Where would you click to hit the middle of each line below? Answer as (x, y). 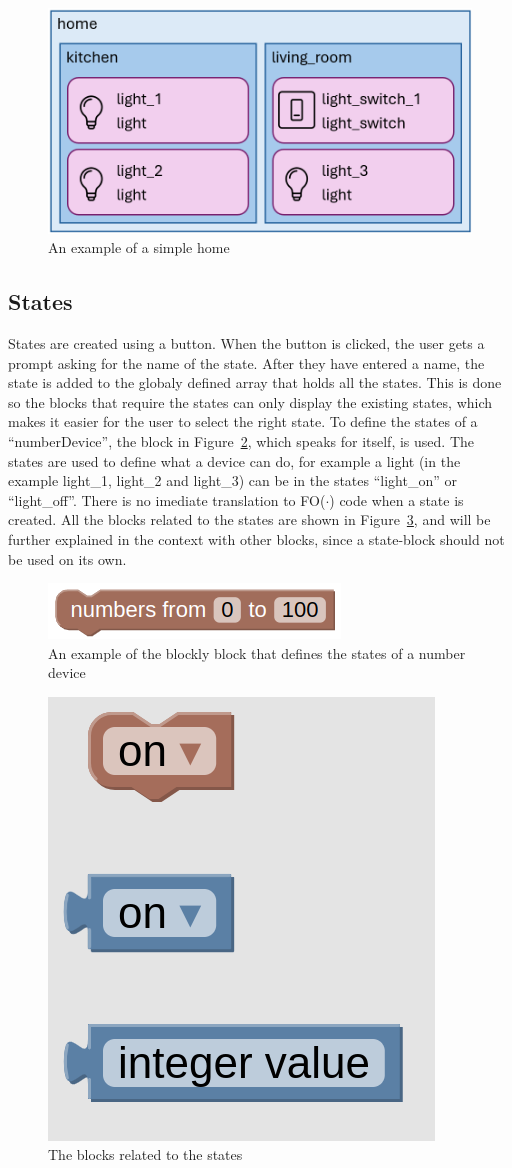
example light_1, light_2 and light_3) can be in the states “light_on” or (232, 480)
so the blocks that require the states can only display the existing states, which (250, 401)
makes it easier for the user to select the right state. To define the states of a (243, 421)
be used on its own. (67, 558)
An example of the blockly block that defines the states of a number (257, 652)
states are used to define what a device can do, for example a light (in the (234, 460)
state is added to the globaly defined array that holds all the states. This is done (255, 382)
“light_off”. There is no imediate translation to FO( (167, 499)
